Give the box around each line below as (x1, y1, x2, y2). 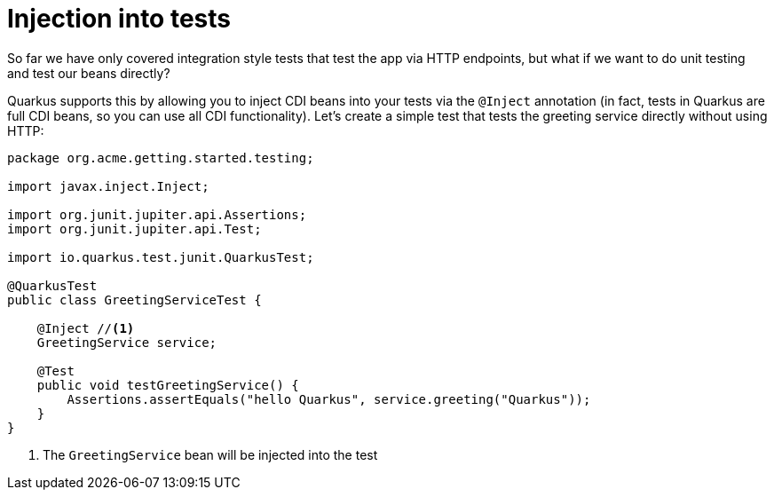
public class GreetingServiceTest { (7, 292, 262, 307)
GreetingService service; (36, 335, 217, 350)
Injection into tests (7, 4, 231, 34)
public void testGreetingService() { (36, 377, 299, 392)
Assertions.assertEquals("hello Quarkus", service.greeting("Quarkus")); (67, 391, 591, 406)
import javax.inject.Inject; (7, 178, 209, 193)
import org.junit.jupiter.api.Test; (7, 221, 262, 236)
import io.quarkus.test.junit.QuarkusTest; (7, 249, 314, 264)
